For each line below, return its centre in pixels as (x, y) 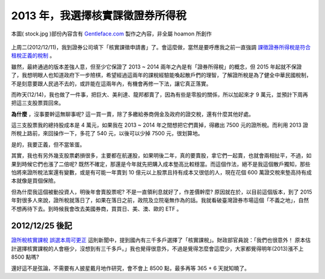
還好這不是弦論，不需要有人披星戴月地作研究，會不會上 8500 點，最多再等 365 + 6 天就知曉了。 (130, 268)
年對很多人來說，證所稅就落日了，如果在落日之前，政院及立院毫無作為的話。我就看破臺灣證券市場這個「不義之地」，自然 (160, 200)
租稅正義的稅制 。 (33, 56)
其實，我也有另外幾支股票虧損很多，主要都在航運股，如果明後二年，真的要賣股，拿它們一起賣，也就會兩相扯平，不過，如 (161, 156)
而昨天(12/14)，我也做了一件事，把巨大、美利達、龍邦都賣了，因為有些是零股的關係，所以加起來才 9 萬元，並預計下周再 (159, 94)
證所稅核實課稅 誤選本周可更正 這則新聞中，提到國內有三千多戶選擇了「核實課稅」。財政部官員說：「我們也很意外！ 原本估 (161, 240)
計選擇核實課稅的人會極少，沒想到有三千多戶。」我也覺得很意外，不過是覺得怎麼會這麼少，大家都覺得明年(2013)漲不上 (157, 248)
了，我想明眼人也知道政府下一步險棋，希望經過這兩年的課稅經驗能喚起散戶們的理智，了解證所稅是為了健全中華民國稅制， (161, 75)
